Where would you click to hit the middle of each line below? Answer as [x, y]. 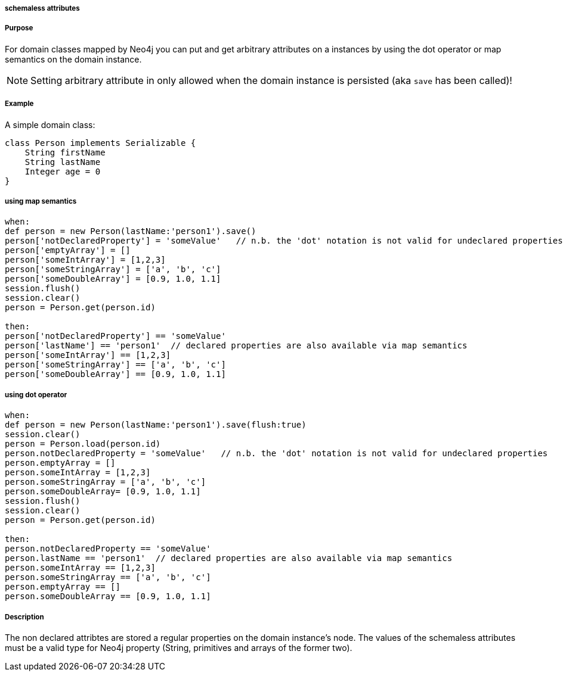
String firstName [65, 152]
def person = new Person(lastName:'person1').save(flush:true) [156, 425]
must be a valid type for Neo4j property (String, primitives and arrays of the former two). [179, 647]
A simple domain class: [50, 124]
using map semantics [41, 201]
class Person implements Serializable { [100, 143]
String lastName [63, 162]
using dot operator [36, 395]
